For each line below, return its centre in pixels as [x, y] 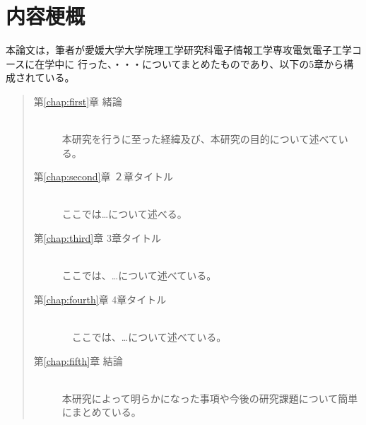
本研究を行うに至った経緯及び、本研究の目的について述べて [200, 139]
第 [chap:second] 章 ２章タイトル [104, 176]
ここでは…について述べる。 [124, 214]
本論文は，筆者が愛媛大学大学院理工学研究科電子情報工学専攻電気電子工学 [179, 50]
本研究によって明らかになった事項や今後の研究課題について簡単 [210, 398]
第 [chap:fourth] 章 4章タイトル [100, 299]
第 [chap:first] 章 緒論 [78, 101]
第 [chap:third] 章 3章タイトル [97, 238]
